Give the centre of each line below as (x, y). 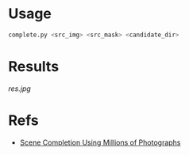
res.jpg (20, 89)
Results (34, 66)
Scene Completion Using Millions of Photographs (100, 142)
